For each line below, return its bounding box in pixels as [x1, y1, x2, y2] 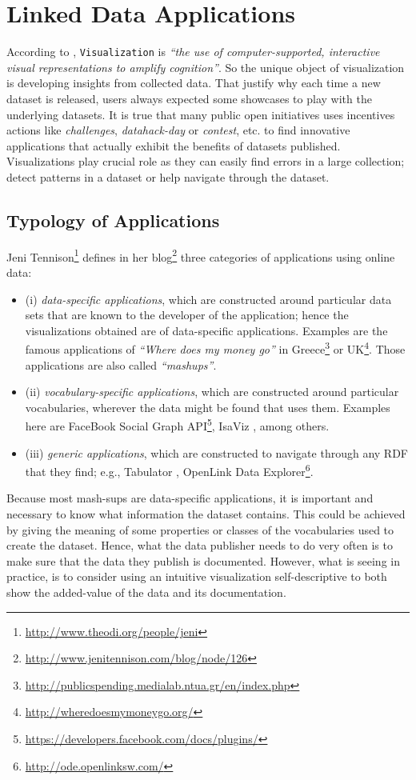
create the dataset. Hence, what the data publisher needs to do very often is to [6, 537, 393, 554]
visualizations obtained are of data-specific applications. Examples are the [25, 322, 388, 338]
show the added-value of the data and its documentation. [6, 584, 286, 601]
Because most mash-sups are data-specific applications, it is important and [6, 490, 374, 506]
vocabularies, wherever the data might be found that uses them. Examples [25, 398, 390, 415]
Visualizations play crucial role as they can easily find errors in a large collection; [6, 153, 405, 170]
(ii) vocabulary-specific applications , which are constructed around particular [25, 383, 399, 400]
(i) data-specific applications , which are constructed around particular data [25, 290, 392, 307]
